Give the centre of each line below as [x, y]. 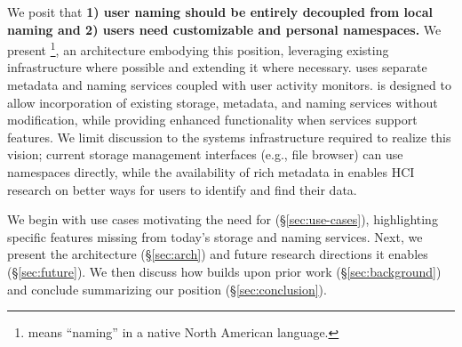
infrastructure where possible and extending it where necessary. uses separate [217, 67]
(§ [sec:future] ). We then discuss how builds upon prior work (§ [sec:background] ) [224, 271]
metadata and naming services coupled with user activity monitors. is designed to [229, 85]
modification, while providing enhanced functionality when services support [212, 120]
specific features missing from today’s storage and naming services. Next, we [215, 236]
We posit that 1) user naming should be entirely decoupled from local [220, 12]
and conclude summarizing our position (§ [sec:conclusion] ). [167, 289]
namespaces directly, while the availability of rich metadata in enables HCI [211, 172]
